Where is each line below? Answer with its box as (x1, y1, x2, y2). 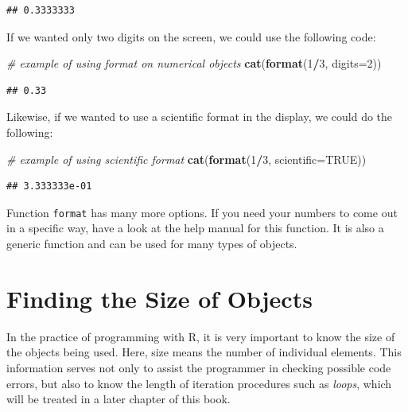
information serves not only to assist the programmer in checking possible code (6, 359, 391, 375)
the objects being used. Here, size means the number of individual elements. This (6, 344, 402, 360)
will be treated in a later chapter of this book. (6, 391, 231, 407)
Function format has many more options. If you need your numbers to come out (6, 204, 398, 220)
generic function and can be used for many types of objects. (6, 235, 297, 251)
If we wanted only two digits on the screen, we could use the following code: (6, 28, 376, 45)
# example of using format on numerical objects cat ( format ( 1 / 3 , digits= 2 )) (6, 55, 382, 72)
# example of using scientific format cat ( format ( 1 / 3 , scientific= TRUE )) (6, 150, 367, 167)
